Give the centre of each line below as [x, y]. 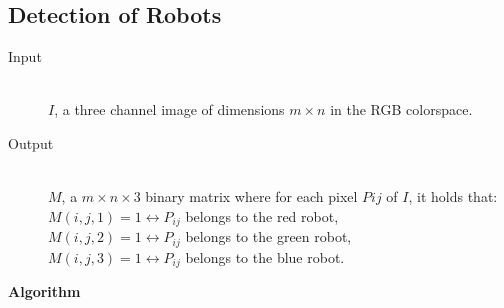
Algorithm [44, 291]
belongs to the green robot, [268, 236]
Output [31, 142]
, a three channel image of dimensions [169, 109]
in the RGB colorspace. [401, 109]
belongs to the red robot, [262, 215]
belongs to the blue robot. [265, 256]
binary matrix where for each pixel [251, 196]
